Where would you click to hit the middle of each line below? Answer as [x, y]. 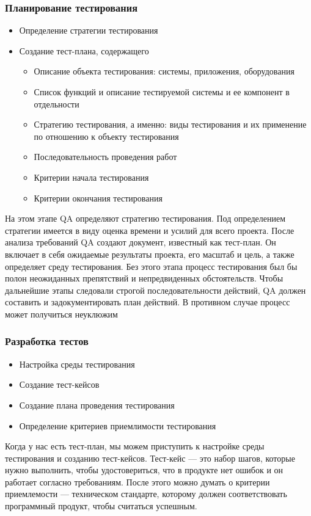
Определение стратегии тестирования [89, 30]
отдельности [57, 104]
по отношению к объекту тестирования [106, 136]
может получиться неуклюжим [61, 314]
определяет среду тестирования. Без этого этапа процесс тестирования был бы [151, 266]
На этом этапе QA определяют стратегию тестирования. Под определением [145, 218]
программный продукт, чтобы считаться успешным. [101, 506]
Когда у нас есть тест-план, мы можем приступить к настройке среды [135, 446]
